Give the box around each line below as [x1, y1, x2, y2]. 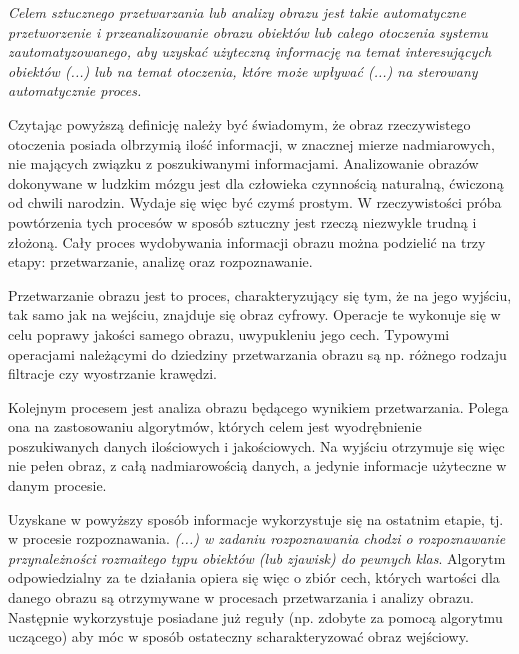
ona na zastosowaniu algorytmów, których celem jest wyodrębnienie [8, 416, 422, 437]
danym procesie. [8, 475, 107, 496]
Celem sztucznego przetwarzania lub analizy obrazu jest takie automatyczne [8, 2, 466, 22]
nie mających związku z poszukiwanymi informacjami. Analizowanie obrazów [8, 153, 479, 174]
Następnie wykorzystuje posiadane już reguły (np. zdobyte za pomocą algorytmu [8, 606, 503, 627]
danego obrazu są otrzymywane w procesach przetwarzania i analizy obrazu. [8, 587, 474, 608]
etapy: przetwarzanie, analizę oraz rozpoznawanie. [8, 251, 313, 272]
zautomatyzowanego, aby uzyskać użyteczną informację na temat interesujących [8, 41, 492, 62]
